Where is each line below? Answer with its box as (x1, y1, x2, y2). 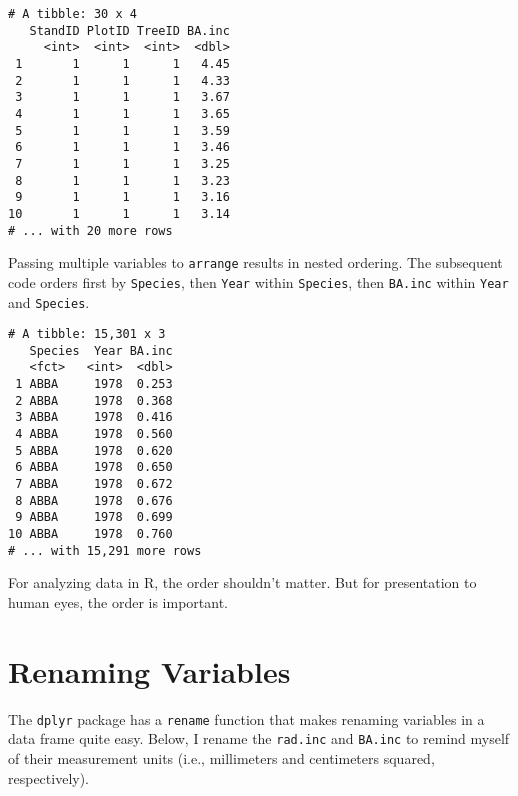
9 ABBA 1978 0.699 (15, 510, 173, 525)
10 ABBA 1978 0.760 (8, 527, 173, 542)
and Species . (8, 291, 90, 312)
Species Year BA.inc (29, 343, 173, 358)
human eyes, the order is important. (8, 591, 228, 612)
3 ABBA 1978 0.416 (15, 410, 173, 425)
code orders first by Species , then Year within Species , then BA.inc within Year (8, 271, 509, 292)
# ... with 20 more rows (8, 223, 173, 238)
